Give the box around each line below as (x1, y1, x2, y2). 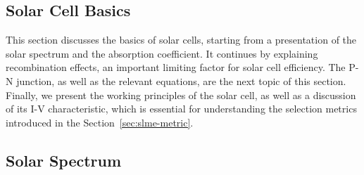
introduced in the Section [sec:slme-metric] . (6, 115, 194, 129)
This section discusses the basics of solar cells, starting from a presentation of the (6, 32, 357, 47)
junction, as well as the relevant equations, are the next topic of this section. (16, 73, 346, 88)
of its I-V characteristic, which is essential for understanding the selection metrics (6, 101, 357, 116)
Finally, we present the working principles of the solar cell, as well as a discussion (6, 87, 356, 102)
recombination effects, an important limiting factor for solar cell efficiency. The (6, 60, 346, 74)
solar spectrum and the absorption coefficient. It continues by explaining (6, 46, 318, 60)
